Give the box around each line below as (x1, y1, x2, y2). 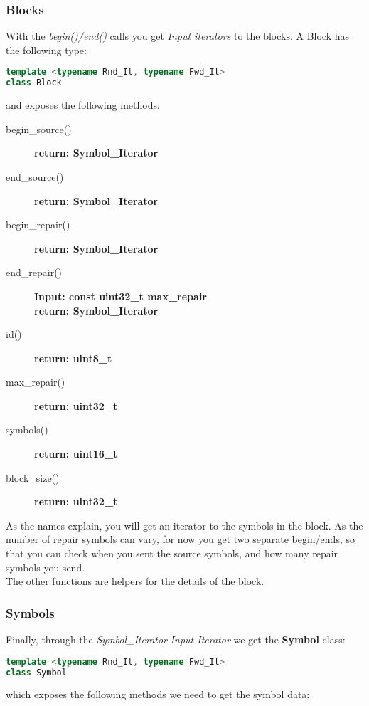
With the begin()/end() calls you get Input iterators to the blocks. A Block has (6, 28, 350, 43)
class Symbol (6, 667, 67, 678)
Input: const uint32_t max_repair (34, 288, 207, 303)
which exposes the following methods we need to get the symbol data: (6, 687, 310, 702)
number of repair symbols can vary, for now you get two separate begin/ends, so (6, 532, 355, 547)
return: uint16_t (34, 446, 118, 461)
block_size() (6, 470, 60, 485)
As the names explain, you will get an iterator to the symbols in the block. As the (6, 517, 363, 532)
